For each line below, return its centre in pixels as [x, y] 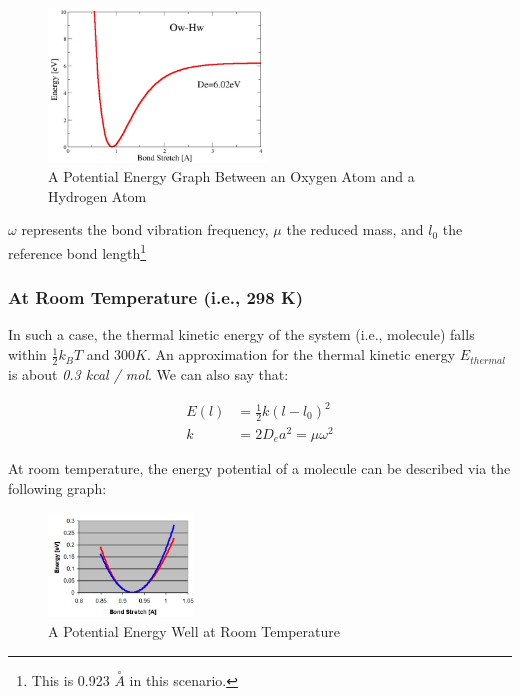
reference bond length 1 [77, 251]
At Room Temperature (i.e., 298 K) [155, 297]
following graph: [57, 488]
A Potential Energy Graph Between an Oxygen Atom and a [231, 176]
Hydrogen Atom [97, 195]
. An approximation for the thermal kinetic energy [301, 354]
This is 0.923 [70, 679]
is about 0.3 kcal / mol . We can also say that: [148, 373]
